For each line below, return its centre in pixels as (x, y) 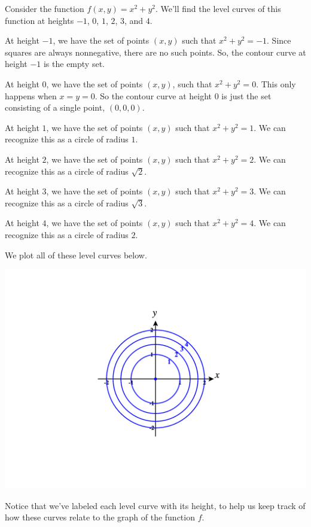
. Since (279, 40)
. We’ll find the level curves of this (218, 8)
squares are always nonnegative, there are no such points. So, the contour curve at (155, 52)
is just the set (246, 95)
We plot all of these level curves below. (76, 255)
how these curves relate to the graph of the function (100, 517)
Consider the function (45, 8)
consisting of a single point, (55, 107)
